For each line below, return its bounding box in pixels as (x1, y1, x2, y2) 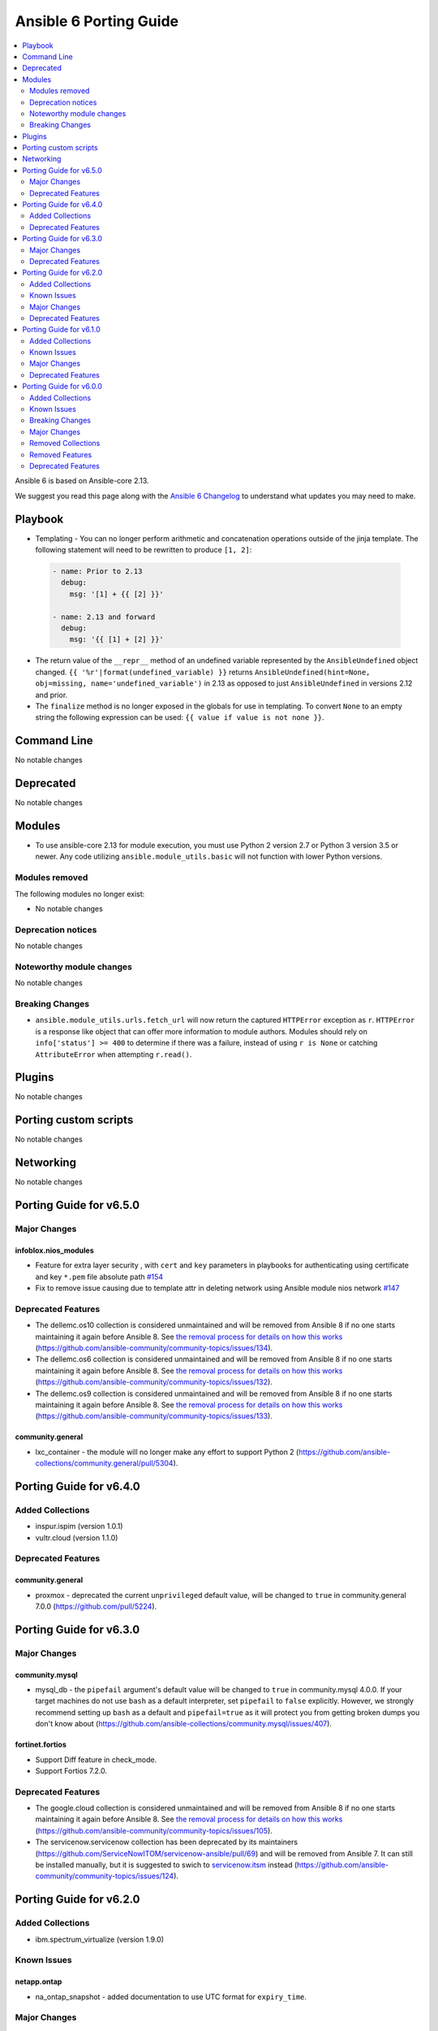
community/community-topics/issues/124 (35, 1871, 174, 1881)
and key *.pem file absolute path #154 (35, 1271, 164, 1281)
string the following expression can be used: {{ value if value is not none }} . (35, 712, 324, 722)
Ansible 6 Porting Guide (15, 12, 178, 30)
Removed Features (29, 449, 92, 459)
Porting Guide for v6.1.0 (22, 325, 101, 335)
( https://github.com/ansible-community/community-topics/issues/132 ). (35, 1377, 273, 1387)
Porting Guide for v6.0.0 (22, 382, 103, 392)
